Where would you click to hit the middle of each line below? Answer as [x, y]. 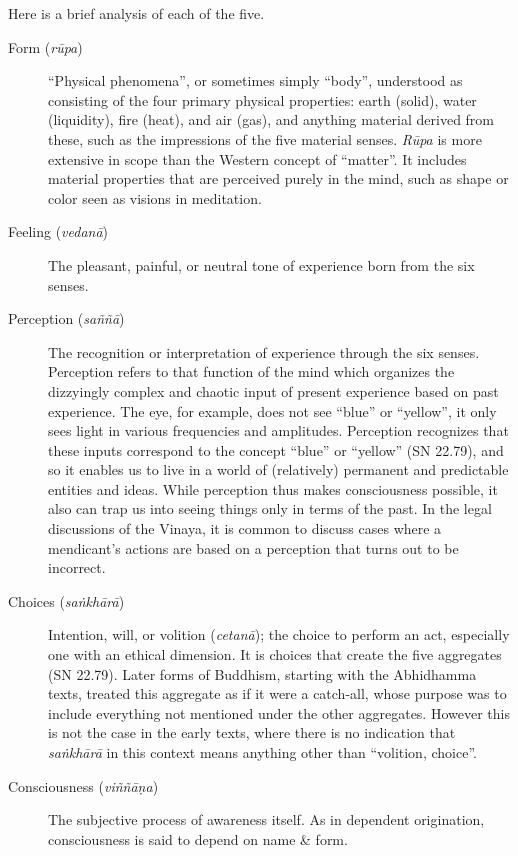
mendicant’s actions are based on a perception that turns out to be [253, 547]
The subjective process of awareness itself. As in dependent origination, [266, 819]
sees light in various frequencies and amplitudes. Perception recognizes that [278, 430]
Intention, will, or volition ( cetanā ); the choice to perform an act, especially [279, 634]
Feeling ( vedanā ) [58, 231]
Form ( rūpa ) [45, 46]
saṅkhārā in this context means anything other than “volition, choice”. [262, 752]
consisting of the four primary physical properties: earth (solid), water [262, 99]
